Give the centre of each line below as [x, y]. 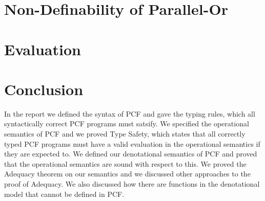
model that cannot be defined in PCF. [64, 194]
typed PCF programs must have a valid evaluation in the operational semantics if [132, 143]
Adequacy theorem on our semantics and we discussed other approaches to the [127, 174]
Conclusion [44, 89]
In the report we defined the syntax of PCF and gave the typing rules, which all [130, 113]
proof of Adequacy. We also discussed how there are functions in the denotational [132, 184]
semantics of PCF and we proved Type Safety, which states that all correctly [125, 134]
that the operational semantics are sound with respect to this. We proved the [125, 163]
